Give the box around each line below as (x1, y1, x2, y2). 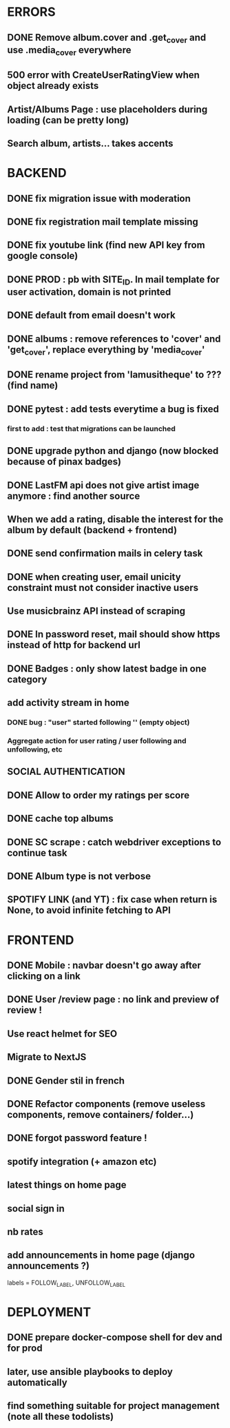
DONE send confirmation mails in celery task (7, 548, 203, 559)
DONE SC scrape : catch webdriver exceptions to (7, 836, 222, 848)
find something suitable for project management (7, 1400, 220, 1411)
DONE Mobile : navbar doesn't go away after (7, 960, 201, 971)
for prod (7, 1343, 43, 1354)
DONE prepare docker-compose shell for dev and (7, 1332, 222, 1343)
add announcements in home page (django (7, 1250, 195, 1261)
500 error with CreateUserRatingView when (7, 70, 200, 81)
